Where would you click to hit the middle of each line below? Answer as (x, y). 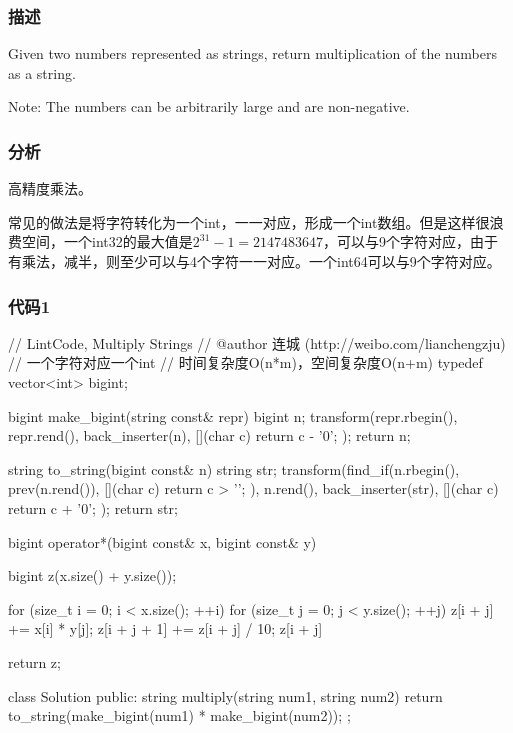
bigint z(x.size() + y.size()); (92, 575)
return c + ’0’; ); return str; (93, 507)
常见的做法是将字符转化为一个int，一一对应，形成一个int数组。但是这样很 (249, 221)
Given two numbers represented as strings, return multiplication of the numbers (252, 53)
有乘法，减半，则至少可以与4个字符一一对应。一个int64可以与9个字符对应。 (254, 261)
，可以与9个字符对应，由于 (411, 241)
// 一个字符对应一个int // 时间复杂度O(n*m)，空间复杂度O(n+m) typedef (245, 362)
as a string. (42, 72)
